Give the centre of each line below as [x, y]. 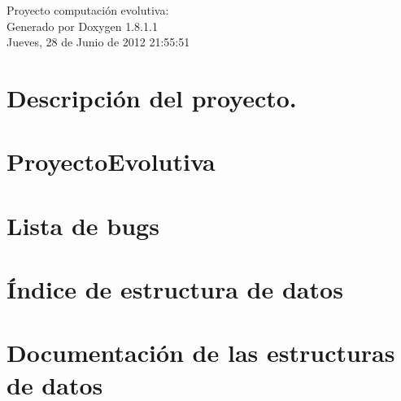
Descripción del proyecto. [152, 97]
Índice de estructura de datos [175, 289]
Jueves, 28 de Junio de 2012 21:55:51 [98, 42]
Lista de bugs [83, 225]
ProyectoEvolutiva [111, 161]
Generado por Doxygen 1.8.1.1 [82, 26]
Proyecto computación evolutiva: [88, 10]
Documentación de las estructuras [201, 353]
